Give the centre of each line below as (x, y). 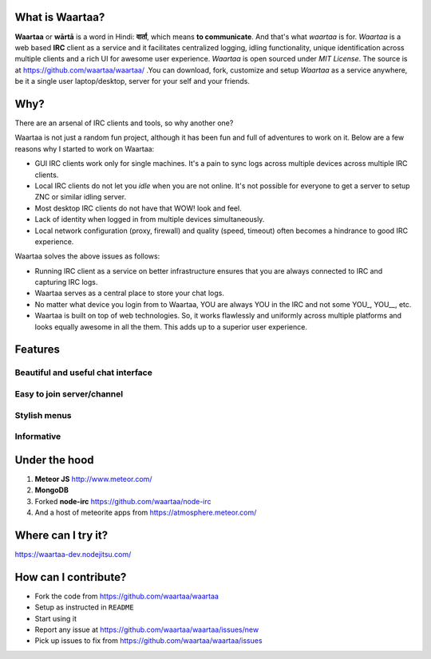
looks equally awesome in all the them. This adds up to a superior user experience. (171, 326)
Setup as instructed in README (85, 607)
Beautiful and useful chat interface (84, 373)
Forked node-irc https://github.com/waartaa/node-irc (123, 501)
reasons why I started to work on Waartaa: (85, 148)
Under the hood (55, 460)
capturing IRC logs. (66, 282)
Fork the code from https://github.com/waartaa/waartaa (127, 596)
